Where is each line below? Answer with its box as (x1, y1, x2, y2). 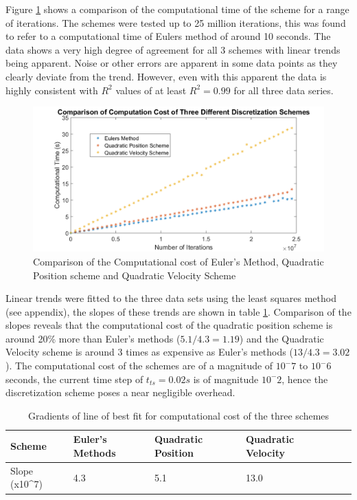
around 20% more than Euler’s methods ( (5, 331, 181, 345)
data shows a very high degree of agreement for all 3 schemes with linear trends (5, 42, 341, 56)
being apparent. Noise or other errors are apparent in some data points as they (5, 56, 338, 70)
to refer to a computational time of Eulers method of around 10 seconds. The (5, 29, 331, 43)
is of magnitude (193, 371, 259, 386)
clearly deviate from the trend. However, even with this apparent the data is (5, 69, 327, 83)
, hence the (281, 371, 328, 386)
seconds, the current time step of (5, 371, 143, 386)
